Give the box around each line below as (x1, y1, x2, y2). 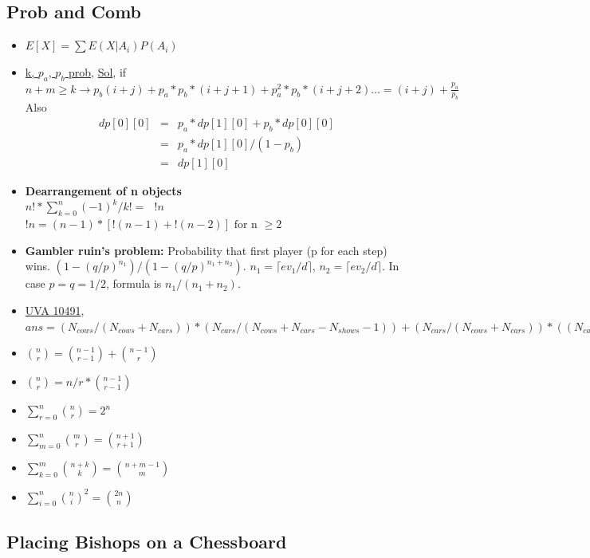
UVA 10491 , (25, 302, 85, 319)
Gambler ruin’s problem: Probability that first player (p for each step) (25, 242, 387, 258)
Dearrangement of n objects (25, 182, 182, 198)
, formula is (106, 275, 162, 292)
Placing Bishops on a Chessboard (6, 529, 287, 553)
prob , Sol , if (69, 63, 127, 80)
